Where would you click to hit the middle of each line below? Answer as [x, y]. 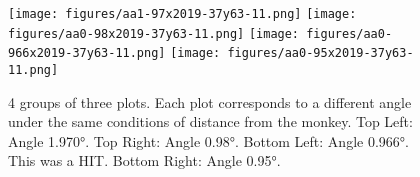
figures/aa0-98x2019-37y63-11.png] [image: [154, 33]
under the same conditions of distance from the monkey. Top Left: [210, 121]
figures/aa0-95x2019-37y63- [320, 53]
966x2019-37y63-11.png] [87, 53]
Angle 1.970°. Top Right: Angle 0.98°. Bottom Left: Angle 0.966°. [208, 140]
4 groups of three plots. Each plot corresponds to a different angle [210, 101]
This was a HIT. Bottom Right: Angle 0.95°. [144, 160]
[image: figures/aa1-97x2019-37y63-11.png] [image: [182, 14]
